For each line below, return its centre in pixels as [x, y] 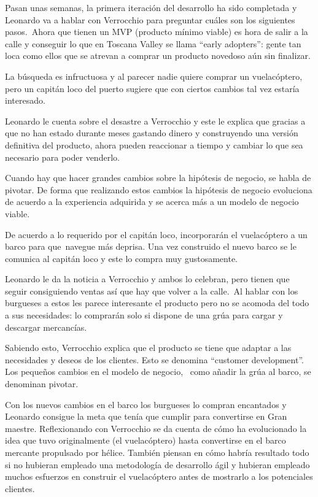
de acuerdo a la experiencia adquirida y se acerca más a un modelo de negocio [152, 202]
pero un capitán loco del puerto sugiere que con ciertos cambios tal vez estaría [152, 88]
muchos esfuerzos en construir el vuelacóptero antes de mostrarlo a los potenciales [159, 476]
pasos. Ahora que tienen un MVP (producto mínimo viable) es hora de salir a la [157, 32]
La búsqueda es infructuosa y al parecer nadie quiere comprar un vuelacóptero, [154, 76]
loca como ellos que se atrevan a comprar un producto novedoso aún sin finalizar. [158, 56]
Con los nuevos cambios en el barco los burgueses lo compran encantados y [146, 404]
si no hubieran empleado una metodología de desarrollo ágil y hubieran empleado [157, 464]
